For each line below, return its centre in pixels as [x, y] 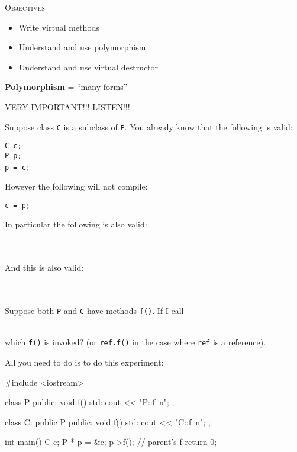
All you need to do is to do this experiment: [84, 362]
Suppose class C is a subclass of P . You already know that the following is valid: [149, 126]
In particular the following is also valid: [76, 224]
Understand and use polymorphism [82, 47]
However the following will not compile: [76, 186]
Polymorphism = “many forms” [66, 87]
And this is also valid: [44, 267]
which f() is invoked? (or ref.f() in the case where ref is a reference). [135, 342]
